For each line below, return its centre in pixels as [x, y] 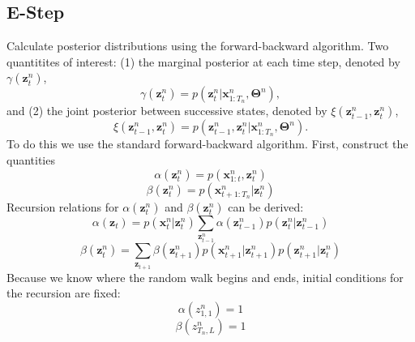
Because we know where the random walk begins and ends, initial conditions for [205, 277]
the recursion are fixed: [64, 293]
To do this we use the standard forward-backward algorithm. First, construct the [207, 144]
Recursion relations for [63, 206]
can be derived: [266, 206]
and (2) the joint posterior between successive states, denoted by [167, 111]
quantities [31, 159]
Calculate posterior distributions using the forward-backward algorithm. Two [198, 46]
